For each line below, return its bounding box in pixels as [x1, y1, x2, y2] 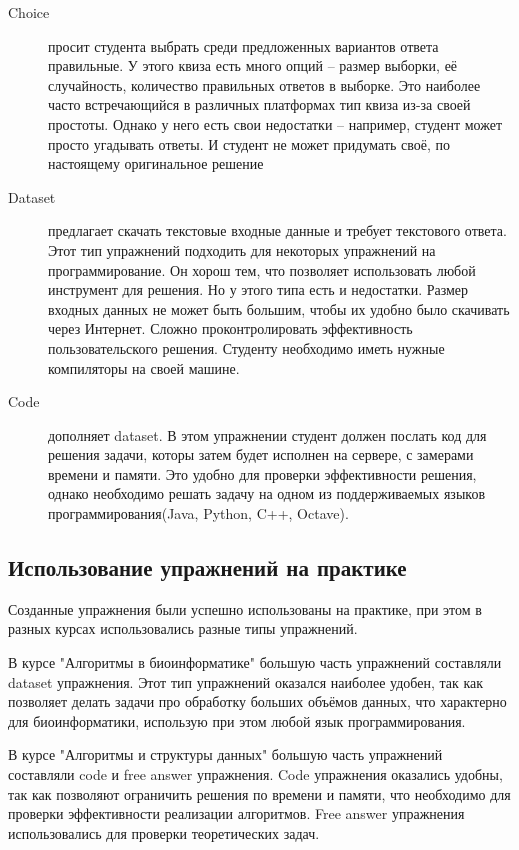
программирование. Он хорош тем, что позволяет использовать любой [48, 259, 476, 280]
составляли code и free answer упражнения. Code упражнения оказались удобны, [8, 764, 503, 785]
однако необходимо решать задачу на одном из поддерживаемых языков [48, 483, 485, 504]
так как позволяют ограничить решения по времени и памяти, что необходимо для [8, 783, 511, 804]
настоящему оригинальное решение [48, 153, 264, 174]
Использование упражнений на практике [8, 552, 407, 583]
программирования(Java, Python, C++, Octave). [48, 503, 349, 524]
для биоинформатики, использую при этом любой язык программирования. [8, 710, 466, 731]
